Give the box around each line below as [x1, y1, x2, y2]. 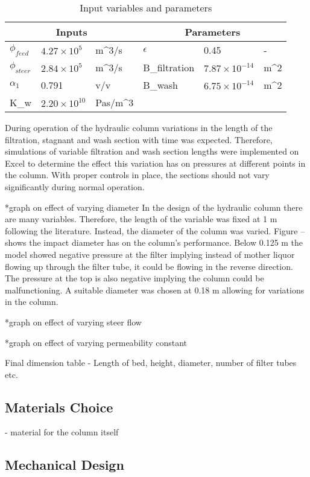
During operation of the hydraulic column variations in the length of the [5, 121, 273, 133]
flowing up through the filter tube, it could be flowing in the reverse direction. [5, 260, 293, 272]
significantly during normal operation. [5, 180, 145, 193]
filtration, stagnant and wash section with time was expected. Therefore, [5, 133, 273, 146]
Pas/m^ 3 [95, 95, 134, 109]
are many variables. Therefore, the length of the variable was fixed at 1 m [5, 213, 277, 225]
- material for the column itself [5, 426, 119, 438]
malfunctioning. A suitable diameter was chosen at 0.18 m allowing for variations [5, 283, 305, 296]
